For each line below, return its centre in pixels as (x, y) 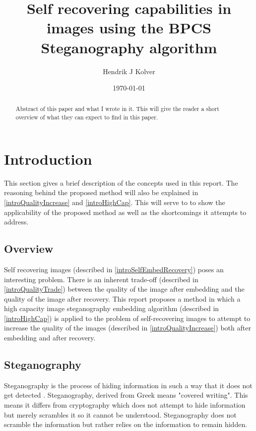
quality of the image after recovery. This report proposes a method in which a (122, 298)
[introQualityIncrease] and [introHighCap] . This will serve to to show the (115, 202)
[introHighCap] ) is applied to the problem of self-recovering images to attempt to (127, 318)
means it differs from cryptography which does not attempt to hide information (125, 405)
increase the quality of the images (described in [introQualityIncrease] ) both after (128, 328)
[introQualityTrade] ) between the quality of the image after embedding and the (124, 289)
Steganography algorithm (129, 47)
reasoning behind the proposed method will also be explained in (101, 192)
